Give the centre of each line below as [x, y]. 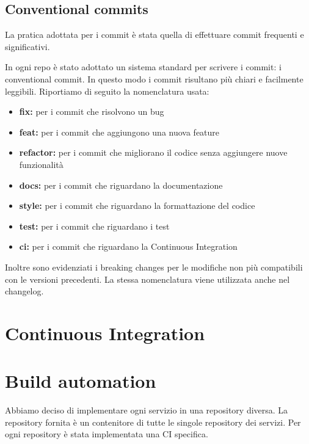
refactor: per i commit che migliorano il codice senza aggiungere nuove [153, 152]
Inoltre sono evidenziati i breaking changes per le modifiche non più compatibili [154, 267]
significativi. [27, 46]
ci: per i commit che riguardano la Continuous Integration [128, 246]
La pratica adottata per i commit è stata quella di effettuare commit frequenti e [154, 35]
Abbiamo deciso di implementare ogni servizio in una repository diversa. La [147, 410]
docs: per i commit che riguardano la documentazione [121, 185]
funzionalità [41, 164]
